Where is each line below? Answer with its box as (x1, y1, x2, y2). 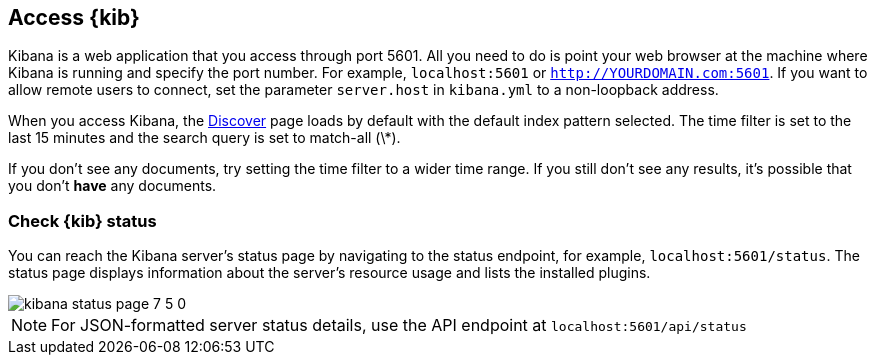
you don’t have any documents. (8, 177, 217, 195)
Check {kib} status (8, 210, 157, 231)
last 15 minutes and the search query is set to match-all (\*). (8, 129, 401, 147)
